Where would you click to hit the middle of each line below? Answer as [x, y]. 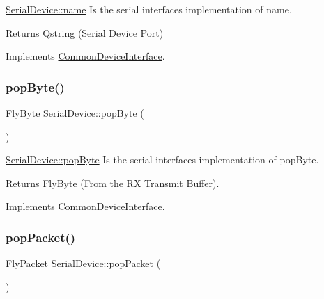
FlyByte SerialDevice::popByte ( [75, 113]
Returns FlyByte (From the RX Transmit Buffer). [113, 183]
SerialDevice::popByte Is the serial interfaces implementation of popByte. [162, 160]
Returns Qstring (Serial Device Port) [85, 32]
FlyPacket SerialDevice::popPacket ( [83, 263]
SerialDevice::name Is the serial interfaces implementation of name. [149, 9]
